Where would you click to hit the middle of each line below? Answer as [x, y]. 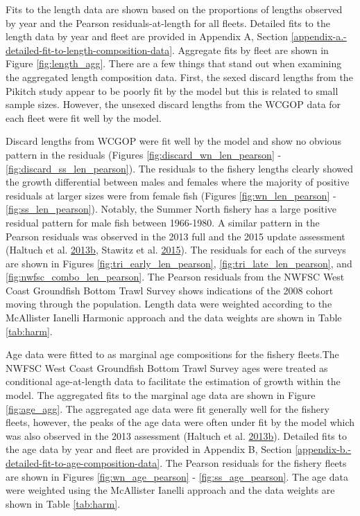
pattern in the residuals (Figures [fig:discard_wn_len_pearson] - [144, 154]
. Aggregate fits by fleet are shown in [250, 50]
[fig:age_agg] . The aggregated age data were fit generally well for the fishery [168, 408]
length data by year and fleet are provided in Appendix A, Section [147, 36]
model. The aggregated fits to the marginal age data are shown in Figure [161, 395]
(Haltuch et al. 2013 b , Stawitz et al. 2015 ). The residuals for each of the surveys [176, 250]
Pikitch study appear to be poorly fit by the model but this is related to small [172, 90]
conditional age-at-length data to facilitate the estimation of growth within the [173, 381]
